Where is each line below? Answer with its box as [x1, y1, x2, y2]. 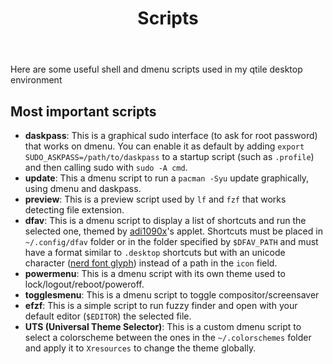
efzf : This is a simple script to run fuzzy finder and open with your [24, 300, 298, 311]
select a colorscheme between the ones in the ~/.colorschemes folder [24, 332, 312, 343]
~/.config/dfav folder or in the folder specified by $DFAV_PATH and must [24, 236, 319, 247]
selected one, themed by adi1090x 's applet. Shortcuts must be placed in [24, 225, 323, 237]
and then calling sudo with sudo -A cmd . [24, 162, 188, 173]
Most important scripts [10, 103, 157, 120]
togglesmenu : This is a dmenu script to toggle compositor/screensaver [24, 289, 320, 301]
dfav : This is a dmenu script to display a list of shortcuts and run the [24, 215, 307, 226]
